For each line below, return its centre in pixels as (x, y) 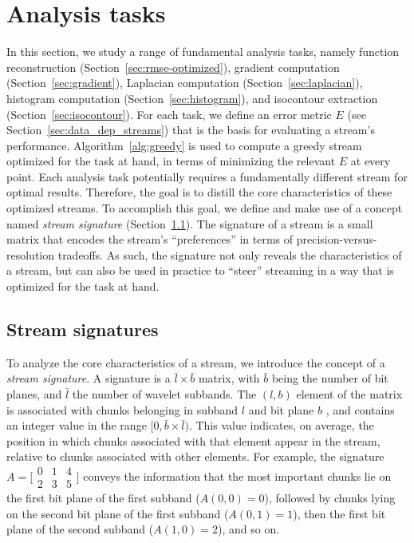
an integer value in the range (77, 425)
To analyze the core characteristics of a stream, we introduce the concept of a (196, 362)
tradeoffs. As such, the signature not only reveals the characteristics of (230, 254)
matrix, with (229, 378)
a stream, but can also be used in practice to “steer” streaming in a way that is (200, 270)
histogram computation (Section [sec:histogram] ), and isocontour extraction (192, 98)
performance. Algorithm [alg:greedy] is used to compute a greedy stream (184, 145)
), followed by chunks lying (330, 498)
